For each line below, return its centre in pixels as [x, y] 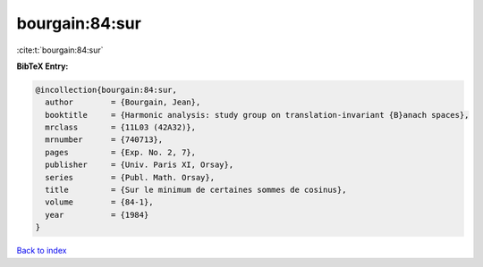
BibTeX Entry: [42, 66]
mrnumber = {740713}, [104, 140]
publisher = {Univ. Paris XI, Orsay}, [140, 165]
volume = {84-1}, [99, 202]
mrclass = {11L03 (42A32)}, [121, 128]
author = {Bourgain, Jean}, [123, 102]
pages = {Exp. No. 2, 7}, [121, 152]
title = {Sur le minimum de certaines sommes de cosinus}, [196, 190]
